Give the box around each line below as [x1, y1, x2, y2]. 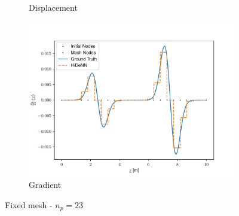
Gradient [29, 178, 62, 191]
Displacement [29, 1, 78, 13]
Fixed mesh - [5, 198, 53, 211]
